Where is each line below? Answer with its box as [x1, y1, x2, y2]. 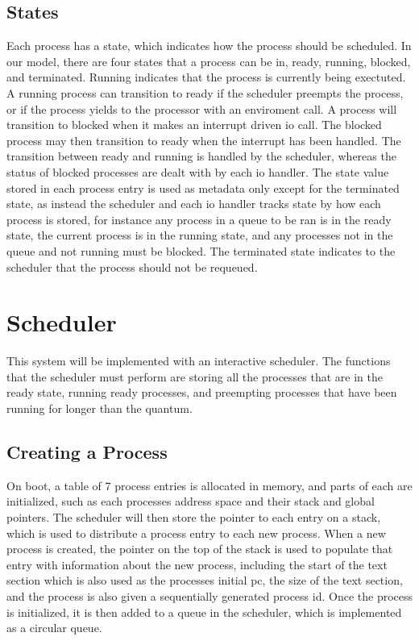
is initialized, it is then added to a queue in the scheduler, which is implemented [6, 603, 402, 620]
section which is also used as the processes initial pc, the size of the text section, [6, 572, 403, 589]
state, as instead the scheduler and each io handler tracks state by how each [6, 195, 381, 212]
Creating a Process [6, 439, 168, 464]
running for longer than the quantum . [6, 400, 193, 417]
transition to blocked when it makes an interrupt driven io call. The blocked [6, 116, 382, 133]
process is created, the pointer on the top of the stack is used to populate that [6, 540, 393, 557]
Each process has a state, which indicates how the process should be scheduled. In [6, 37, 412, 54]
